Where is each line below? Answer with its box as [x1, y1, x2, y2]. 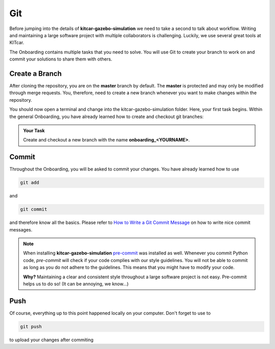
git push [20, 324, 42, 329]
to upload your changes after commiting [9, 336, 94, 343]
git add [20, 180, 39, 186]
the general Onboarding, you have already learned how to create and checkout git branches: [9, 113, 204, 120]
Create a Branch [9, 69, 62, 78]
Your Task [23, 127, 45, 133]
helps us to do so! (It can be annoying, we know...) [23, 280, 129, 287]
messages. [9, 226, 33, 232]
